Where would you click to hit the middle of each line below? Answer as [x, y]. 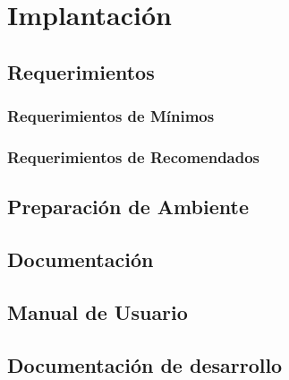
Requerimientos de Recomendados [134, 156]
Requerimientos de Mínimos [111, 116]
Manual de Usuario [98, 311]
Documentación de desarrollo [145, 364]
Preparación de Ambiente [128, 207]
